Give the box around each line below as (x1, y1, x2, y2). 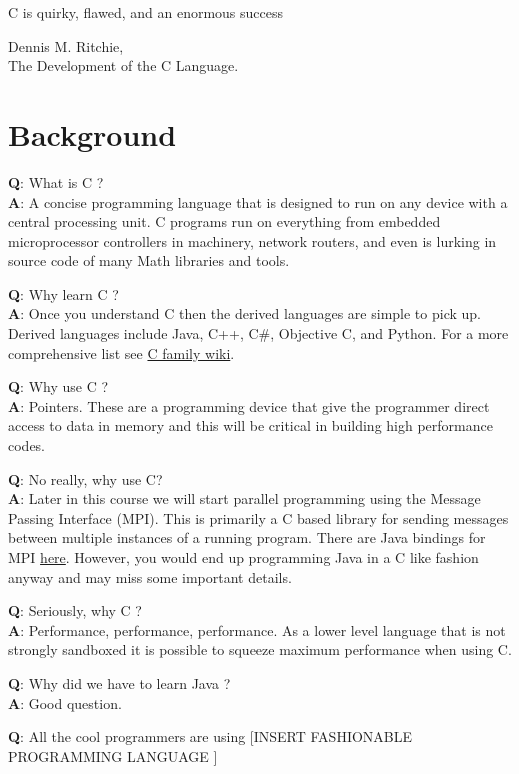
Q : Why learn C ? (8, 283, 119, 304)
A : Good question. (8, 692, 122, 713)
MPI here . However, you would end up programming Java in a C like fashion (8, 547, 479, 567)
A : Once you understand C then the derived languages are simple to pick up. (8, 303, 481, 324)
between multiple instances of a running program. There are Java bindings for (8, 527, 486, 548)
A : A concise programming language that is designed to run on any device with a (8, 191, 508, 212)
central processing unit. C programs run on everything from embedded (8, 211, 441, 232)
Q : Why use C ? (8, 376, 109, 397)
